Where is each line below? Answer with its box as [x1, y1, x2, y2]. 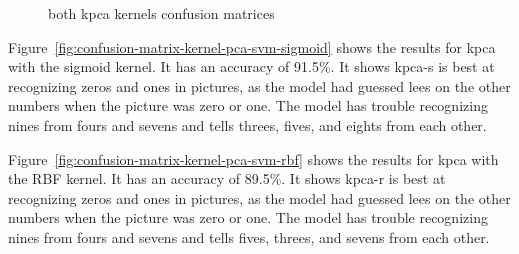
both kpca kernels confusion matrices [48, 3, 275, 23]
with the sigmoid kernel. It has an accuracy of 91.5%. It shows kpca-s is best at [8, 56, 495, 77]
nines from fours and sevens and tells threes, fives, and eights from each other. [8, 114, 487, 135]
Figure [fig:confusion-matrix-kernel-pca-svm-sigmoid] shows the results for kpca [8, 36, 496, 57]
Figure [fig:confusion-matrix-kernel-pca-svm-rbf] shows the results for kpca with [8, 148, 499, 169]
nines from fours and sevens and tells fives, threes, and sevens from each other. [8, 226, 490, 247]
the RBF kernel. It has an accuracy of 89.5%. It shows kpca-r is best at [8, 168, 446, 189]
